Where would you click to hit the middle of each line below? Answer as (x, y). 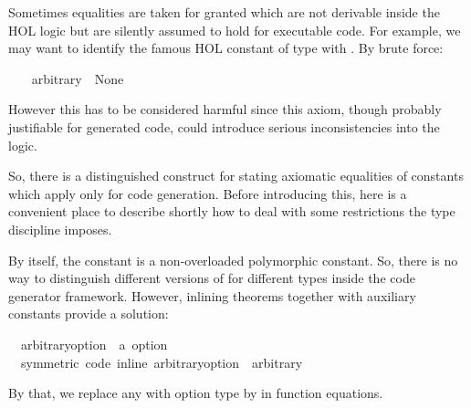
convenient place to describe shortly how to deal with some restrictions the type (232, 211)
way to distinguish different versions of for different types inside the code (212, 278)
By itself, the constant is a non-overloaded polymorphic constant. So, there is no (233, 260)
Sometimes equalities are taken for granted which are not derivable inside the (224, 12)
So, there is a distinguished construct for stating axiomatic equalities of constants (236, 176)
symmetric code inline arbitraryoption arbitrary (162, 362)
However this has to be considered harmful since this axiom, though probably (225, 109)
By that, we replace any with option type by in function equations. (196, 393)
